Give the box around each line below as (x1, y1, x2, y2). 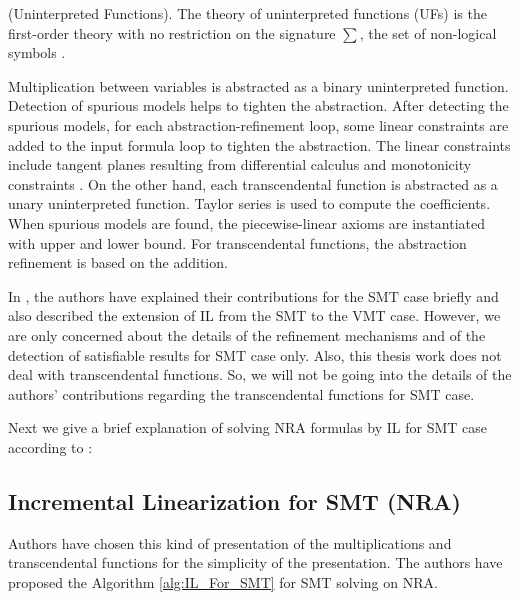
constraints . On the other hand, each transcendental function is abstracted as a (8, 173, 498, 194)
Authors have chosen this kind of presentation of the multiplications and (8, 532, 452, 553)
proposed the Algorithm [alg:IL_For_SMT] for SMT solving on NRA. (8, 571, 438, 592)
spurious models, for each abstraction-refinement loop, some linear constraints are (8, 114, 509, 135)
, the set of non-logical (359, 22, 497, 43)
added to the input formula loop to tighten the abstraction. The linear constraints (8, 134, 511, 155)
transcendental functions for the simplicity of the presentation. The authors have (8, 552, 503, 573)
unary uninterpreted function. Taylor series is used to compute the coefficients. (8, 193, 491, 214)
